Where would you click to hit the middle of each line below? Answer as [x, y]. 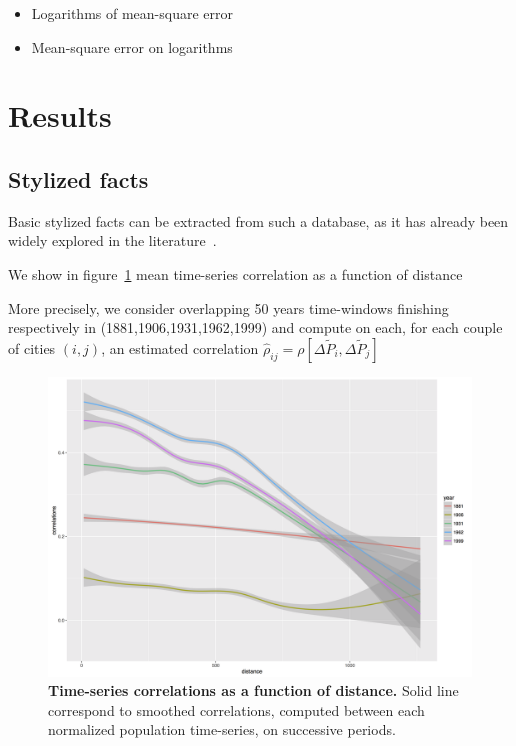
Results [60, 115]
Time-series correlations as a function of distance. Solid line [253, 690]
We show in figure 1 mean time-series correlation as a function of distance [235, 273]
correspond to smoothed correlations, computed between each [236, 709]
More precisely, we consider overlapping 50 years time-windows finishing [228, 307]
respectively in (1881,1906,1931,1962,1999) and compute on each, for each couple [255, 327]
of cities [32, 347]
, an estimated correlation [180, 347]
